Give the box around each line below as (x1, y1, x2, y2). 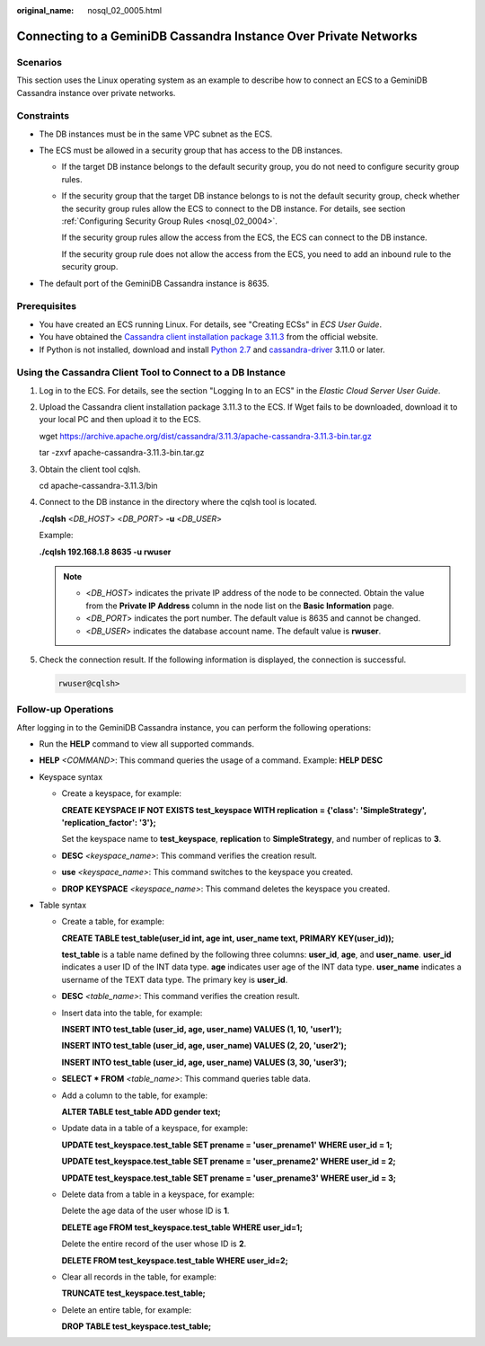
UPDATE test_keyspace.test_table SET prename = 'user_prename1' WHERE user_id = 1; (61, 1139, 392, 1150)
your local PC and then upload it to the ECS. (39, 414, 202, 425)
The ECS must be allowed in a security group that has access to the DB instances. (39, 145, 343, 156)
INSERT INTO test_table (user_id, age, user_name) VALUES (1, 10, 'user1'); (61, 1024, 342, 1035)
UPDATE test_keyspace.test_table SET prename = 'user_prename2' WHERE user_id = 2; (61, 1156, 396, 1167)
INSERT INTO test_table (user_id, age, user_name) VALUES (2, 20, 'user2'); (61, 1040, 348, 1051)
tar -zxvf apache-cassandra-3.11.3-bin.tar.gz (39, 447, 205, 458)
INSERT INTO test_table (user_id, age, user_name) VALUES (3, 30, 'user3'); (61, 1057, 348, 1067)
